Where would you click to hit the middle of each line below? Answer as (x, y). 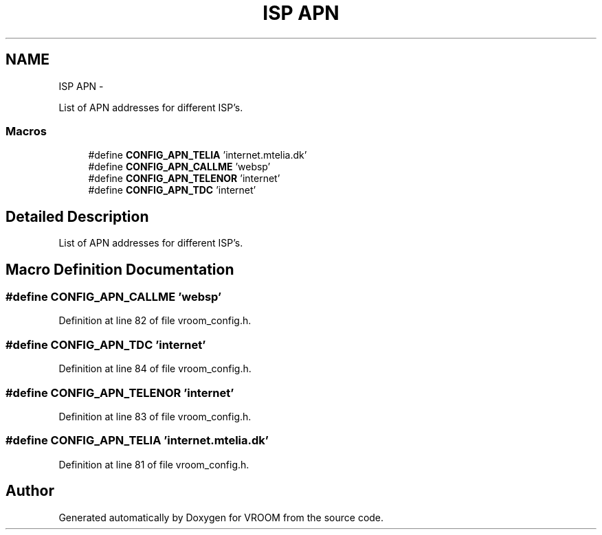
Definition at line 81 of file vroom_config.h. (154, 464)
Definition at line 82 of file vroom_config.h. (155, 321)
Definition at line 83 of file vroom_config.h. (155, 416)
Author (30, 491)
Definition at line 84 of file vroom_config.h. (155, 369)
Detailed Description (77, 216)
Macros (26, 131)
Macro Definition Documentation (120, 269)
